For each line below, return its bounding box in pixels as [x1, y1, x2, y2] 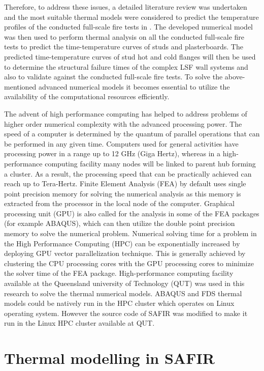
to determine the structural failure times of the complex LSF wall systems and [4, 61, 248, 72]
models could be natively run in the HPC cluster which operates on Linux [4, 298, 235, 308]
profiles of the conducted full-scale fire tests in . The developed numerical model [4, 21, 253, 32]
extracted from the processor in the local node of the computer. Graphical [4, 198, 235, 209]
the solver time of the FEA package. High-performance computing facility [4, 268, 234, 278]
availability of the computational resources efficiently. [4, 91, 170, 102]
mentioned [4, 81, 37, 92]
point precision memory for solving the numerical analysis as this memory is [4, 188, 241, 198]
